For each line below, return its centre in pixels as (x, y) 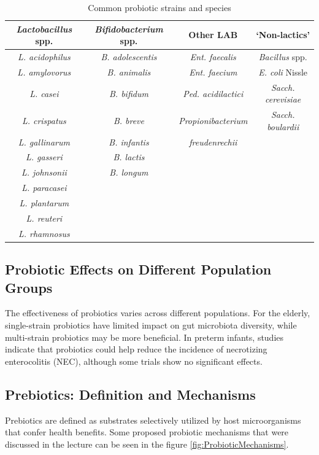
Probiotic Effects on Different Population (138, 269)
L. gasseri (44, 157)
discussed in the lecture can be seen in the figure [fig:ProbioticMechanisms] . (147, 444)
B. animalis (129, 72)
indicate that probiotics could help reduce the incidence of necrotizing (136, 349)
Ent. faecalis (213, 57)
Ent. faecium (213, 72)
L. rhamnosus (44, 233)
